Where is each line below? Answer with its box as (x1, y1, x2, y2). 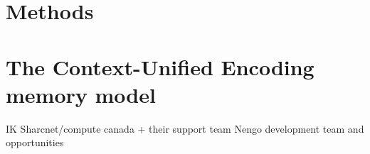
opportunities (6, 135, 64, 150)
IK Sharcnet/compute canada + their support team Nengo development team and (6, 121, 364, 136)
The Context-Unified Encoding (6, 52, 314, 81)
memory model (6, 79, 156, 109)
